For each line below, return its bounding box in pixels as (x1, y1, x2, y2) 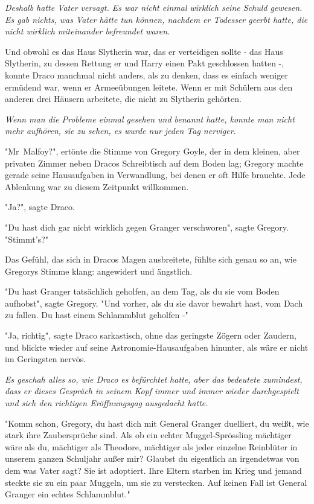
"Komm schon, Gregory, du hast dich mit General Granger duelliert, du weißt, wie (5, 416, 309, 429)
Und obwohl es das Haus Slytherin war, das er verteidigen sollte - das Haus (5, 45, 283, 57)
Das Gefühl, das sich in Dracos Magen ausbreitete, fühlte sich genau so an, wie (5, 253, 296, 266)
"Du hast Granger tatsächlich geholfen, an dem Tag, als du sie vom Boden (5, 285, 280, 298)
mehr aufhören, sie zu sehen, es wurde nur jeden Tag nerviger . (5, 124, 236, 137)
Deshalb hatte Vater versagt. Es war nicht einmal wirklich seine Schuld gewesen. (5, 1, 303, 13)
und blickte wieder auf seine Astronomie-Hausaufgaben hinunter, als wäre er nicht (5, 340, 309, 353)
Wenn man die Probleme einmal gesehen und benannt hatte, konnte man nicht (5, 112, 295, 125)
